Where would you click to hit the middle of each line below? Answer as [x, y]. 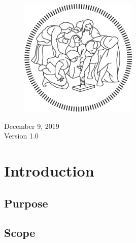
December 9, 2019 [32, 126]
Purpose [26, 203]
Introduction [49, 170]
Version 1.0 [21, 136]
